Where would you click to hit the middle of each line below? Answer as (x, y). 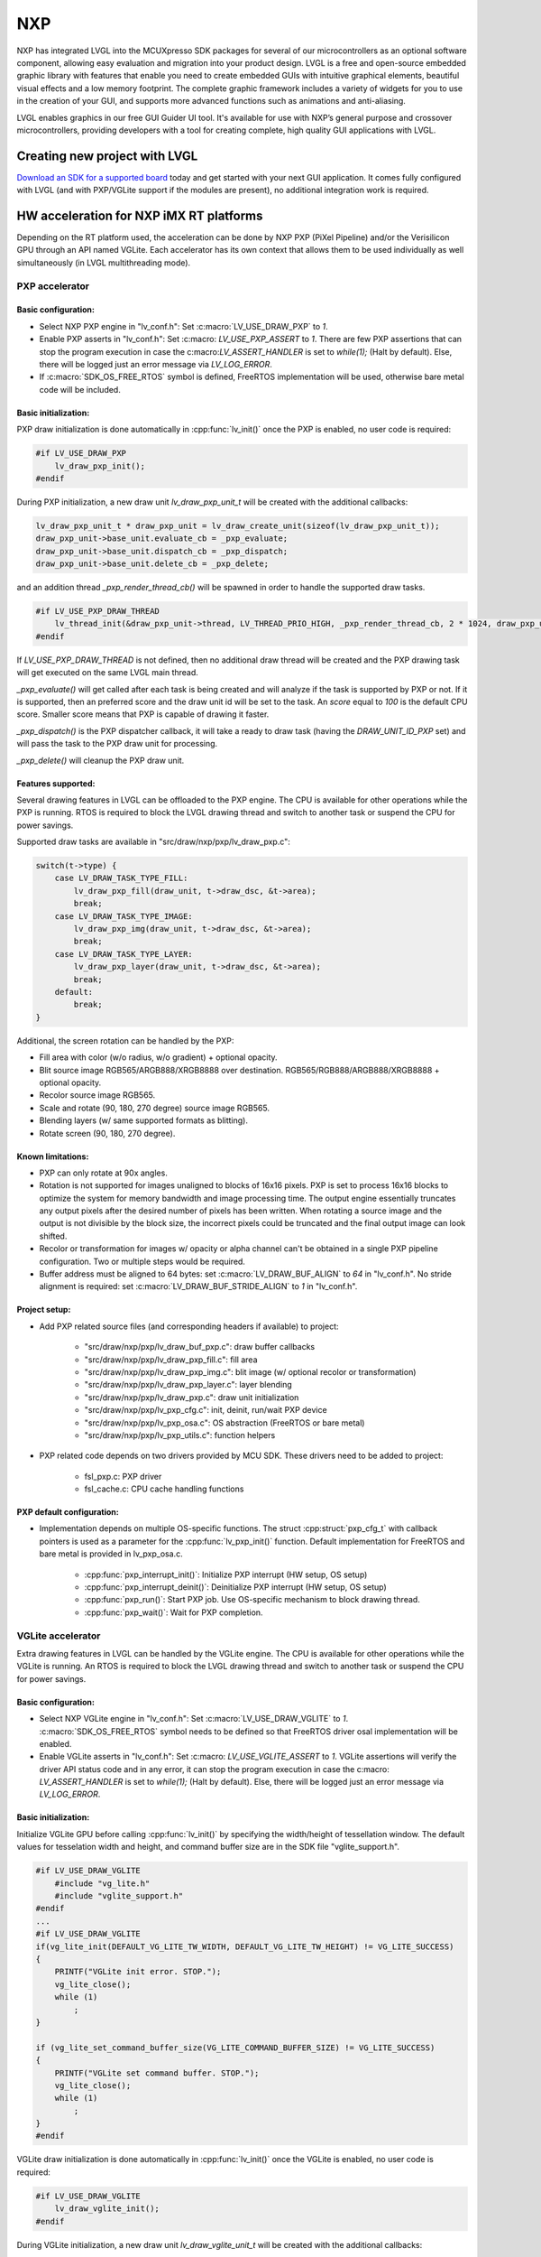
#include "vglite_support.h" (119, 1896)
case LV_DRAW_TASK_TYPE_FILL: (121, 878)
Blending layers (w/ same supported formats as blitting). (143, 1120)
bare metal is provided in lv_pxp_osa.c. (111, 1554)
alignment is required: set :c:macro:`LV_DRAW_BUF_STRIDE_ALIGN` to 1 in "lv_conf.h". (198, 1286)
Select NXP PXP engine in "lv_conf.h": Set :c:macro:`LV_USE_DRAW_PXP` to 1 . (183, 326)
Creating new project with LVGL (107, 156)
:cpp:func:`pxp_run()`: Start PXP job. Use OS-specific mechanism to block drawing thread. (252, 1600)
